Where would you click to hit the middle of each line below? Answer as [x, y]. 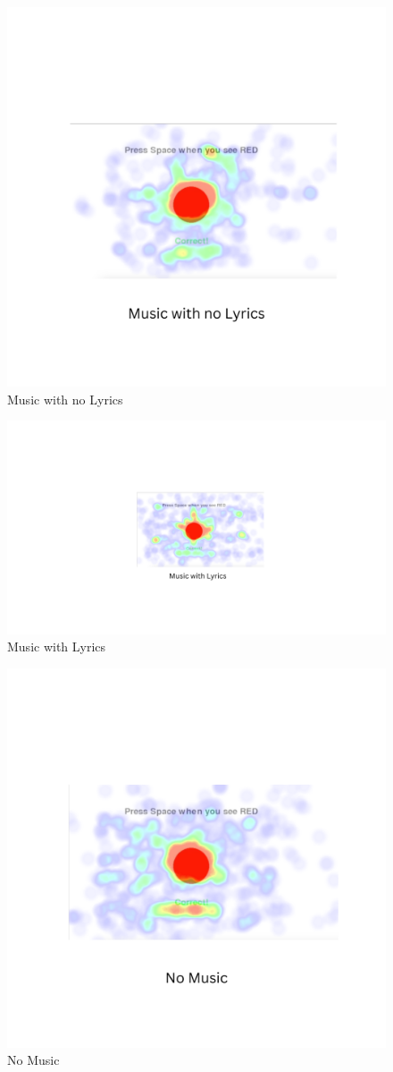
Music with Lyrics [57, 647]
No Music [33, 1060]
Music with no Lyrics [65, 399]
